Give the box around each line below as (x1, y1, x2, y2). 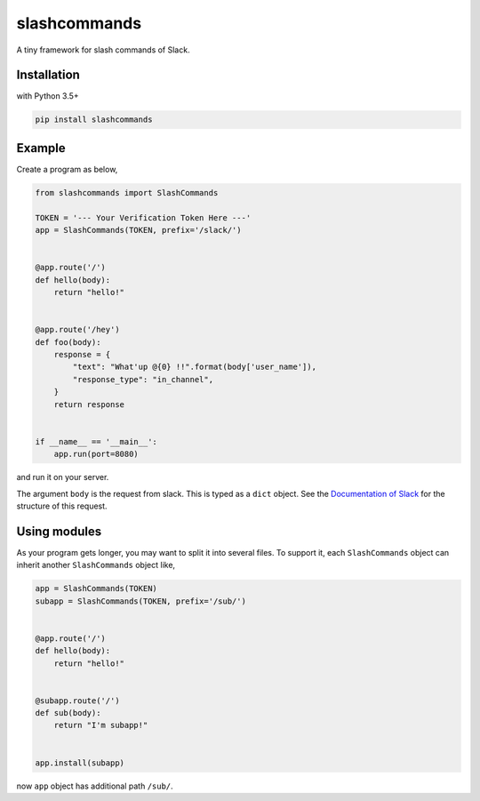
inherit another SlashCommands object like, (16, 560, 176, 571)
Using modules (16, 524, 102, 539)
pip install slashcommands (35, 115, 153, 124)
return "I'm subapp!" (53, 720, 148, 731)
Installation (16, 68, 80, 83)
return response (53, 399, 124, 409)
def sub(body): (35, 708, 101, 718)
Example (16, 140, 66, 156)
